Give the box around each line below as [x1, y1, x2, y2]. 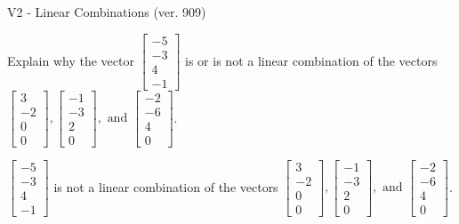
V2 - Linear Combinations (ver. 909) [7, 3, 206, 20]
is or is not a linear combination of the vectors [185, 51, 438, 69]
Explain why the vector [7, 51, 134, 69]
